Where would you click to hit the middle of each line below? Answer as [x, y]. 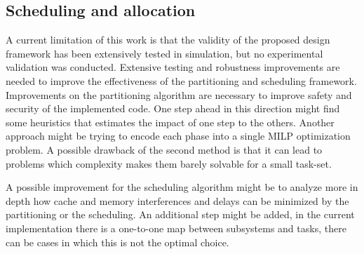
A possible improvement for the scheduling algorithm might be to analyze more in [182, 187]
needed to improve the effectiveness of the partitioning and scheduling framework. [181, 80]
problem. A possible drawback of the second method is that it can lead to [164, 149]
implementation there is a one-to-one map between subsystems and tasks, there [176, 228]
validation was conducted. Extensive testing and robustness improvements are [173, 67]
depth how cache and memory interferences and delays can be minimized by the [177, 200]
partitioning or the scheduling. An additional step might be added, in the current [180, 214]
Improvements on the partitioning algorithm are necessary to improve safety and [179, 94]
